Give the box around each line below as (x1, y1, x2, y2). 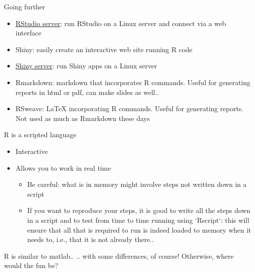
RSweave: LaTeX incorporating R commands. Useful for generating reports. (15, 103, 244, 114)
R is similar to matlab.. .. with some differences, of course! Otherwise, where (4, 250, 234, 261)
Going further (4, 1, 45, 11)
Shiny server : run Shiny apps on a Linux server (15, 60, 157, 71)
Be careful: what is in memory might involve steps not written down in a (27, 179, 247, 189)
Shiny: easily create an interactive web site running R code (15, 44, 193, 54)
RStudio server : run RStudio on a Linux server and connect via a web (15, 18, 226, 28)
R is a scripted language (4, 129, 77, 140)
